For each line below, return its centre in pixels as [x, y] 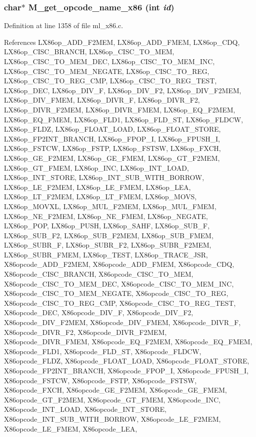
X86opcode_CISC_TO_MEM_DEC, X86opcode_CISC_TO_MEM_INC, [119, 283]
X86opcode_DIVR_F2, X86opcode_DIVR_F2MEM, [85, 332]
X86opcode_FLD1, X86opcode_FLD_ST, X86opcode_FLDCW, [103, 351]
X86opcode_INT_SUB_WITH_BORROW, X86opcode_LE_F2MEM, [112, 419]
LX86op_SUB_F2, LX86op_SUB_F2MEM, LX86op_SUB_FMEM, [109, 235]
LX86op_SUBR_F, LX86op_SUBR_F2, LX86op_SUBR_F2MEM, [108, 245]
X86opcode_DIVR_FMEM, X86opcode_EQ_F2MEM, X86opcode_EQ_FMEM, [128, 342]
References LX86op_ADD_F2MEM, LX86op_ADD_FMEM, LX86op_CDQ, [122, 42]
